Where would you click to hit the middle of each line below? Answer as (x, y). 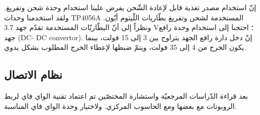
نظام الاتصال (33, 75)
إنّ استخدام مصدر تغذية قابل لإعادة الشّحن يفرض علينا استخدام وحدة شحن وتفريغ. (130, 7)
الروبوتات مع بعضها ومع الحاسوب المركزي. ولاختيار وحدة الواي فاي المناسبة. (120, 106)
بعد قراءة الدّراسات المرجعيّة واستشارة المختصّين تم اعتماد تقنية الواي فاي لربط (126, 96)
